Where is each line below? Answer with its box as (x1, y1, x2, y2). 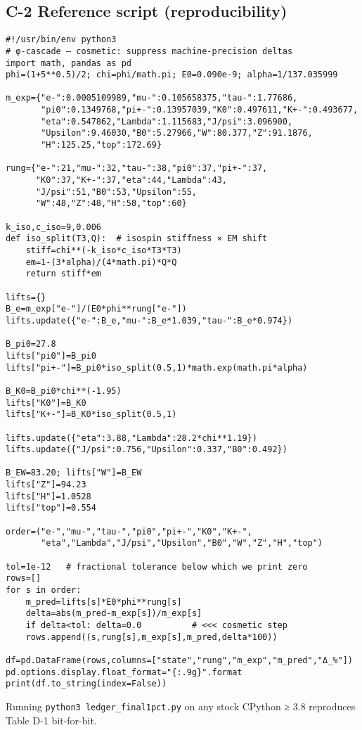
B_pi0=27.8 (6, 339, 56, 350)
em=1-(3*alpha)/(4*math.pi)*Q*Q (25, 257, 177, 267)
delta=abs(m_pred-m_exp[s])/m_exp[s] (25, 608, 202, 619)
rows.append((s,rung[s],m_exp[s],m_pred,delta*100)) (25, 632, 278, 642)
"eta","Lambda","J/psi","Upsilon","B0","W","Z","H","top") (41, 538, 323, 549)
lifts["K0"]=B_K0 (6, 397, 86, 408)
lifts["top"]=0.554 (6, 503, 96, 513)
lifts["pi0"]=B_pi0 (6, 350, 96, 361)
